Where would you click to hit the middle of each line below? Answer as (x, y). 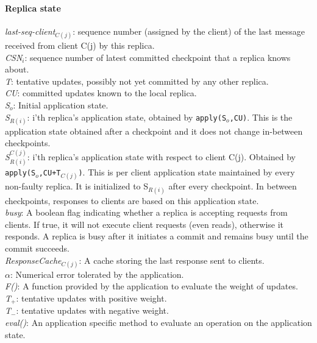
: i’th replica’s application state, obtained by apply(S (127, 117)
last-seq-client (30, 31)
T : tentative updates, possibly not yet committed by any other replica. (137, 81)
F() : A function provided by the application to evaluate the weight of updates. (151, 286)
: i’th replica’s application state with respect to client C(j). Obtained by (162, 156)
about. (17, 69)
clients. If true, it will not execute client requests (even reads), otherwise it (144, 224)
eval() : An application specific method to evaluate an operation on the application (158, 322)
